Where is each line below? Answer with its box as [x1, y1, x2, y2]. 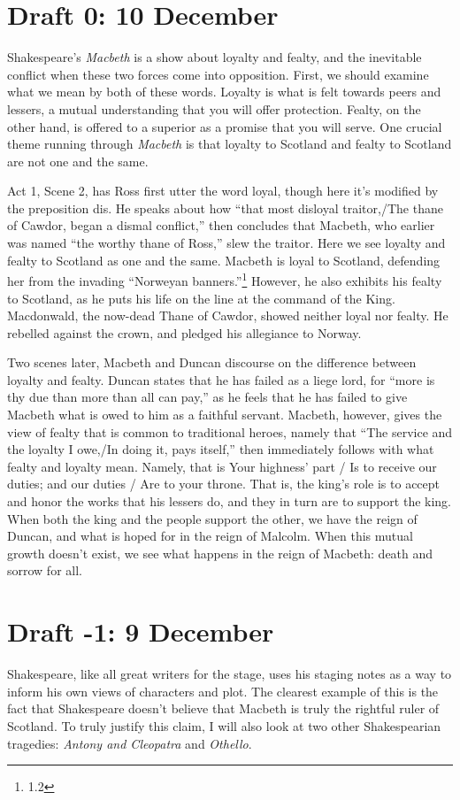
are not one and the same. [7, 151, 149, 170]
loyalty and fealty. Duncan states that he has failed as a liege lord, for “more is [7, 370, 435, 388]
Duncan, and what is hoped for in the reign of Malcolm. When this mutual [7, 527, 413, 545]
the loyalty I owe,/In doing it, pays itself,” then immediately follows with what [7, 440, 434, 458]
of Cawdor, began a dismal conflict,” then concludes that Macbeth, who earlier [7, 216, 435, 235]
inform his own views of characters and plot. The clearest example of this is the [7, 681, 439, 700]
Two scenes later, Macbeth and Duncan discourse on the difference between [7, 353, 417, 372]
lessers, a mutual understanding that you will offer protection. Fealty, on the [7, 99, 421, 118]
